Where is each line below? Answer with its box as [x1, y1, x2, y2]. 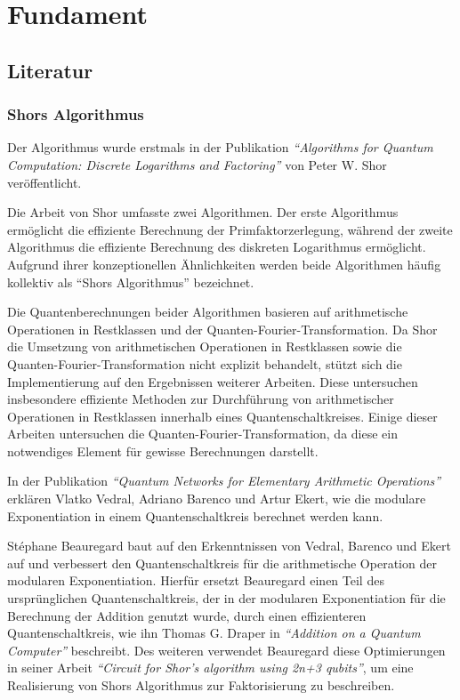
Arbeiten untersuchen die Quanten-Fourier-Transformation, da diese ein [7, 424, 398, 443]
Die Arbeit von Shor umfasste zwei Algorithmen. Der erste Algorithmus [7, 203, 399, 221]
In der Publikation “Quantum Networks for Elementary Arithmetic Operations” [7, 471, 441, 490]
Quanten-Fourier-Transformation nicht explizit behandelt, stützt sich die [7, 354, 402, 373]
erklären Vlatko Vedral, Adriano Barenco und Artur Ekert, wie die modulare [7, 489, 426, 508]
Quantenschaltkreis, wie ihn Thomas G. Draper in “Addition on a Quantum [7, 624, 421, 642]
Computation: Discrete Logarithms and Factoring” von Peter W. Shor [7, 155, 387, 173]
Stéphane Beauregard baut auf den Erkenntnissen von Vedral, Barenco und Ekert [7, 536, 451, 555]
